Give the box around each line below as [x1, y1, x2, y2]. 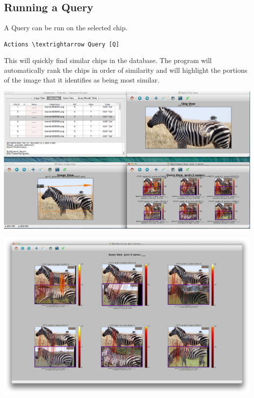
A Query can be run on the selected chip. [4, 22, 127, 33]
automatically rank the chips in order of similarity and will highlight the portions [4, 64, 248, 75]
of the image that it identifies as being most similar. [4, 74, 160, 84]
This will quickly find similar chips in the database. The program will [4, 55, 212, 65]
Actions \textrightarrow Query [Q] [4, 41, 120, 48]
